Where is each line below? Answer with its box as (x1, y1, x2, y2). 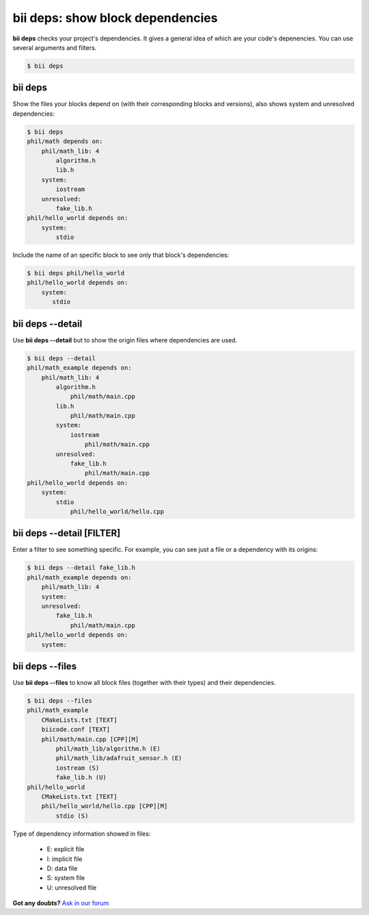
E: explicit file (46, 845, 85, 853)
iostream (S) (55, 764, 100, 772)
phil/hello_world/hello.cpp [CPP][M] (41, 802, 168, 810)
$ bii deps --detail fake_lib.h (27, 564, 136, 572)
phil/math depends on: (27, 138, 103, 145)
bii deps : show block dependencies (12, 10, 218, 25)
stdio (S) (55, 812, 89, 820)
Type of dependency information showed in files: (12, 829, 151, 838)
